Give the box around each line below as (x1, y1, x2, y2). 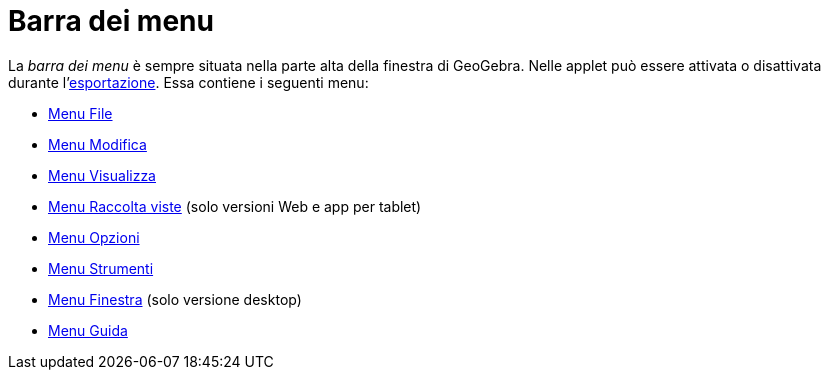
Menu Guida (48, 321, 128, 339)
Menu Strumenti (48, 259, 154, 277)
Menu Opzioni (48, 228, 140, 246)
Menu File (48, 104, 113, 122)
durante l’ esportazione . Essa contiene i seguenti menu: (8, 73, 369, 91)
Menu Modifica (48, 135, 147, 153)
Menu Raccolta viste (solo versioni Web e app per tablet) (48, 197, 422, 215)
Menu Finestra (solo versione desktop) (48, 290, 302, 308)
